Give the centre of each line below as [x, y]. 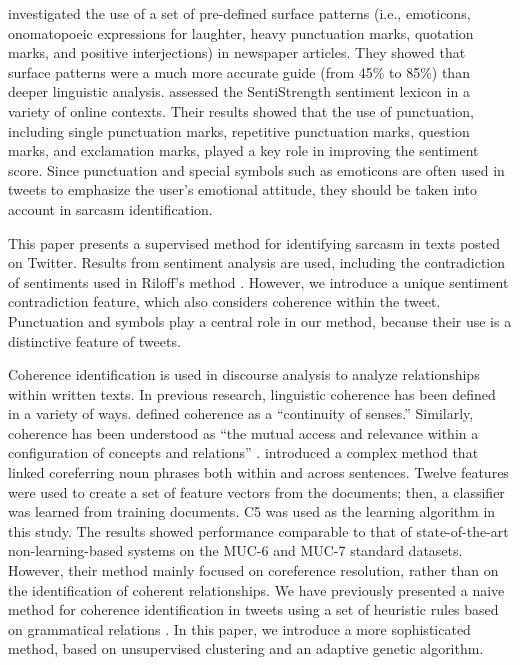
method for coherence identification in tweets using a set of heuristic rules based [253, 609]
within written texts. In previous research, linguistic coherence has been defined [252, 393]
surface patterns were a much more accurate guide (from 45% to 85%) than [239, 71]
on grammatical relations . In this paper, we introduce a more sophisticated [239, 628]
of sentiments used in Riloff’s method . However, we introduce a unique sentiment [258, 281]
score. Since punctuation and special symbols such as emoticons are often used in [256, 169]
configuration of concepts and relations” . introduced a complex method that [243, 452]
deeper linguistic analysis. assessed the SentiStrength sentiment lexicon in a [239, 91]
